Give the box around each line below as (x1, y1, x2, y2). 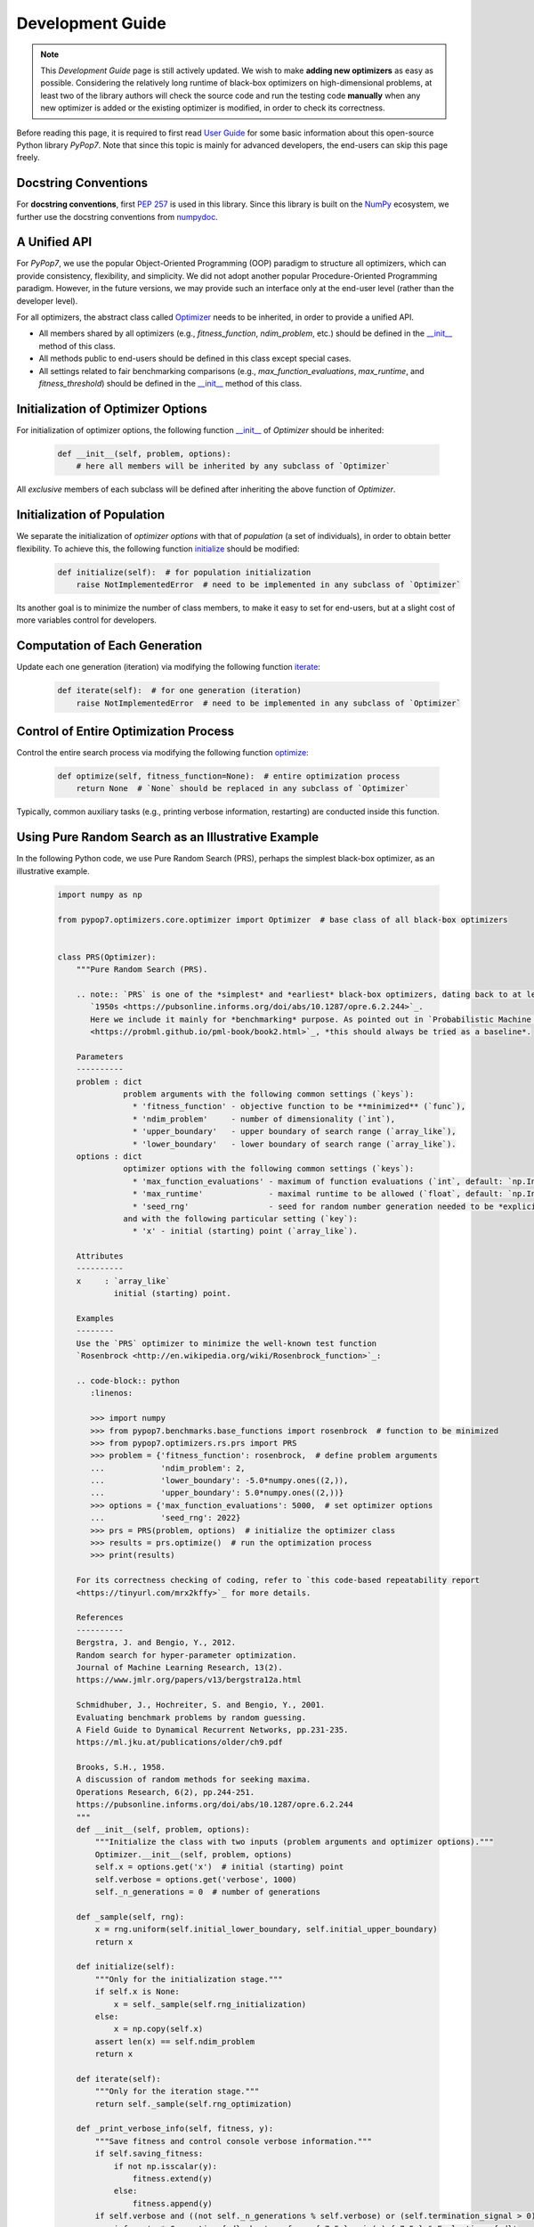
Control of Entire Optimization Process (16, 724, 235, 738)
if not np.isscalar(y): (113, 2161, 218, 2171)
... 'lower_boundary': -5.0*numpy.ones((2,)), (90, 1475, 349, 1486)
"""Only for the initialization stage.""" (94, 1974, 284, 1984)
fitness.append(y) (132, 2198, 213, 2208)
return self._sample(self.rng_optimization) (94, 2099, 293, 2109)
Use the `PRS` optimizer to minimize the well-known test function (76, 1338, 377, 1349)
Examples (76, 1314, 115, 1324)
